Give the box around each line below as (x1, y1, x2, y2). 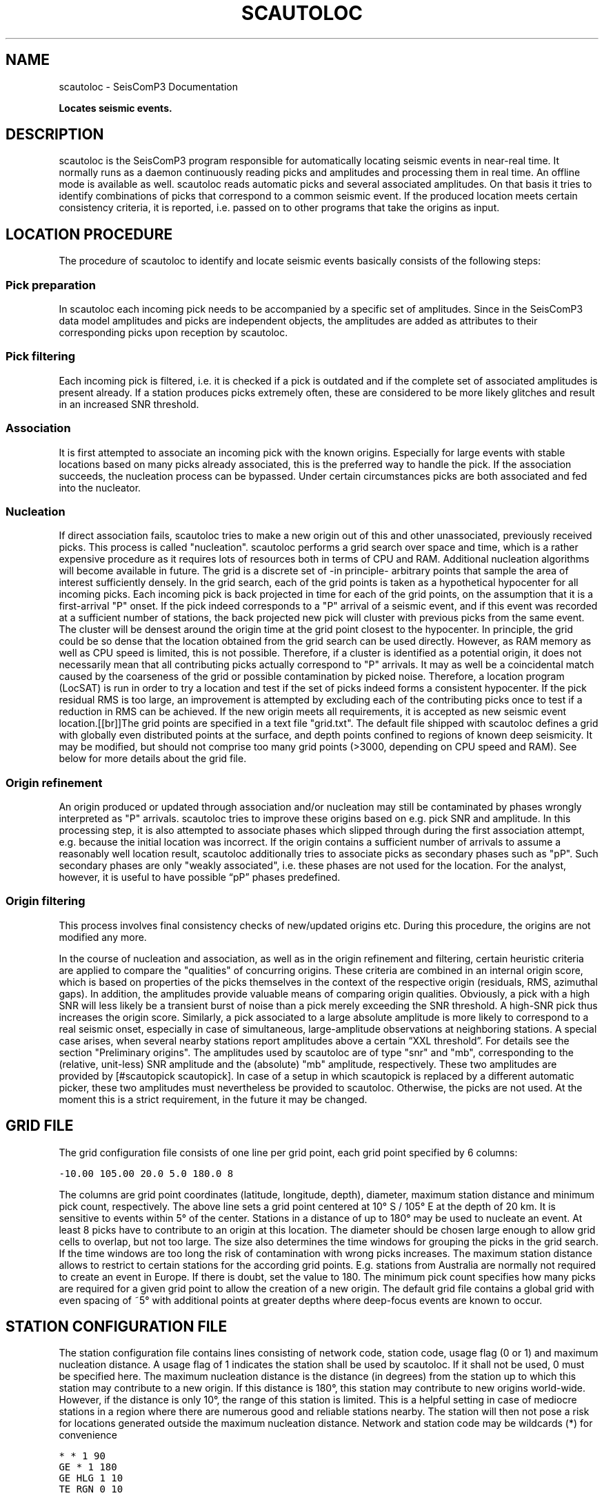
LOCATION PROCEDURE (6, 225, 173, 243)
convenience (59, 1429, 117, 1441)
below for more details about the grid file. (59, 752, 247, 765)
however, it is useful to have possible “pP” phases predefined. (59, 871, 341, 884)
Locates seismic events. (59, 101, 172, 114)
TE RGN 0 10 (59, 1484, 123, 1495)
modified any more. (59, 931, 147, 943)
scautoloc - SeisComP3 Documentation (59, 80, 238, 93)
